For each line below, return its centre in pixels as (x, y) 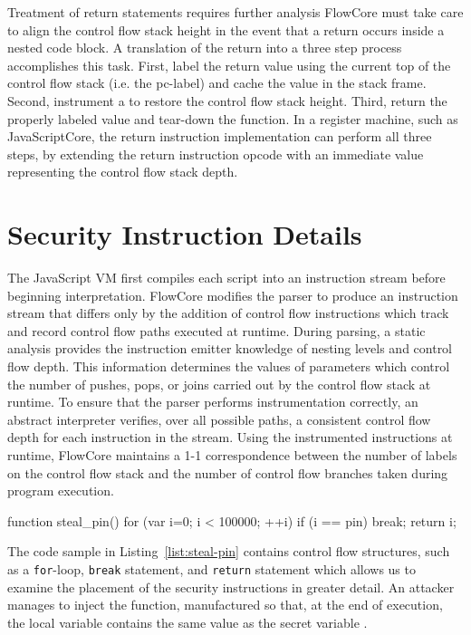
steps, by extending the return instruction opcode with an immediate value (216, 154)
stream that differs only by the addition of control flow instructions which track (228, 313)
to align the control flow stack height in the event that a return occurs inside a (226, 29)
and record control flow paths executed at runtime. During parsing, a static (216, 330)
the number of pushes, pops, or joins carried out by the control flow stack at (219, 384)
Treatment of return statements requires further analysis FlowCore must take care (235, 12)
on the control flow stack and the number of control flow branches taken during (228, 472)
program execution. (61, 491)
